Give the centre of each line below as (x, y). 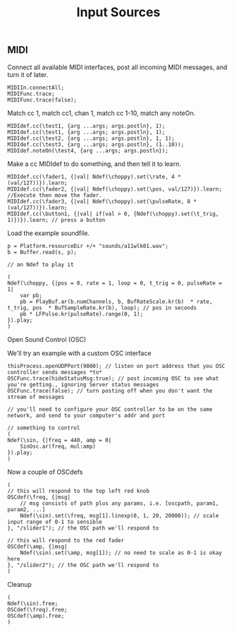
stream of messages (36, 397)
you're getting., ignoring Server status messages (83, 384)
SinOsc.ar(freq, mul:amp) (58, 446)
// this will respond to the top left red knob (79, 491)
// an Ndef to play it (41, 264)
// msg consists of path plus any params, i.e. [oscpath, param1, (119, 503)
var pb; (31, 295)
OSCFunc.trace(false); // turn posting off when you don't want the (110, 390)
